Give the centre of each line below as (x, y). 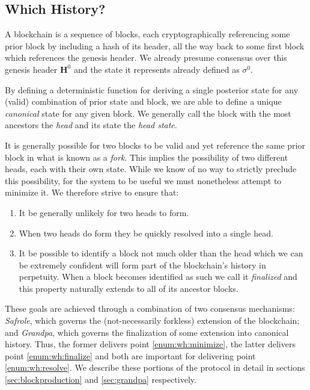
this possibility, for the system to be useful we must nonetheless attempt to (143, 180)
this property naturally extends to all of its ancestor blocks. (129, 288)
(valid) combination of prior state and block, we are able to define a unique (143, 101)
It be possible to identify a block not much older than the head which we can (161, 253)
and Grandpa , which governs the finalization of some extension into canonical (147, 332)
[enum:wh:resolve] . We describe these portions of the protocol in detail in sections (155, 367)
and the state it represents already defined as (157, 69)
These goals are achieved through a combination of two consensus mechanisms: (150, 308)
